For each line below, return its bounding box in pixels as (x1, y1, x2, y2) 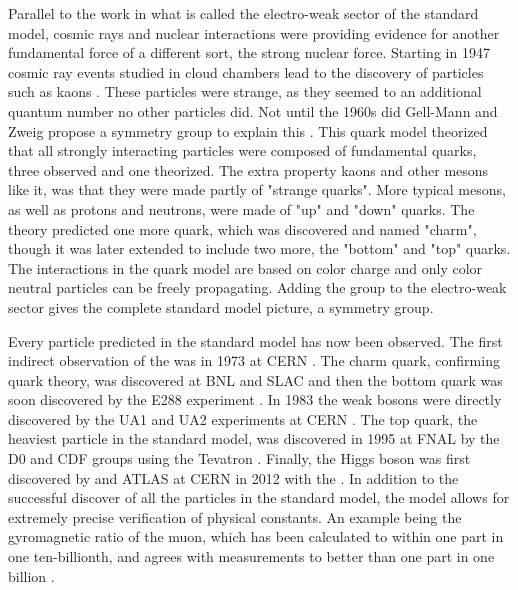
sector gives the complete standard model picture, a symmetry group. (8, 296, 434, 317)
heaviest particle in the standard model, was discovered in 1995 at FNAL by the (8, 428, 500, 449)
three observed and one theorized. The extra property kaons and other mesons (8, 159, 489, 180)
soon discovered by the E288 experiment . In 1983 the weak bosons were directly (8, 389, 502, 410)
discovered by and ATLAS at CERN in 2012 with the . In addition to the (8, 467, 459, 488)
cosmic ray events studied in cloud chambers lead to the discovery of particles (8, 61, 484, 82)
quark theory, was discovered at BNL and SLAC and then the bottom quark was (8, 369, 503, 390)
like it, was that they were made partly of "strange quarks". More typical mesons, (8, 179, 506, 200)
